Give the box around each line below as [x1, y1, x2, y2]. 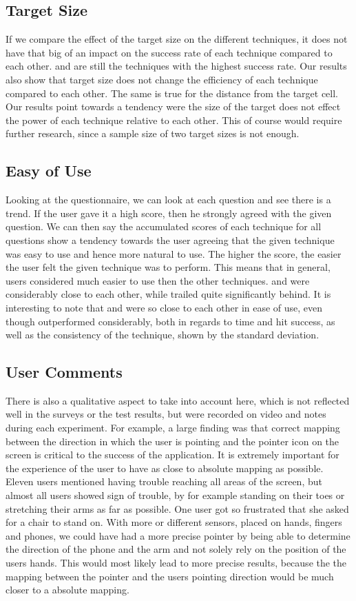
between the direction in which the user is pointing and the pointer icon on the [6, 434, 339, 448]
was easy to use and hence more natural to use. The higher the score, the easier [6, 246, 342, 261]
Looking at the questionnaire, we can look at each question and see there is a [6, 192, 331, 207]
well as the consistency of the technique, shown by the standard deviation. [6, 327, 320, 342]
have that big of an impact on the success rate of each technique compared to [6, 45, 333, 59]
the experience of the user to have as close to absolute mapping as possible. [6, 460, 324, 475]
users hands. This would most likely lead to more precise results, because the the [6, 556, 347, 570]
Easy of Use [6, 160, 92, 181]
